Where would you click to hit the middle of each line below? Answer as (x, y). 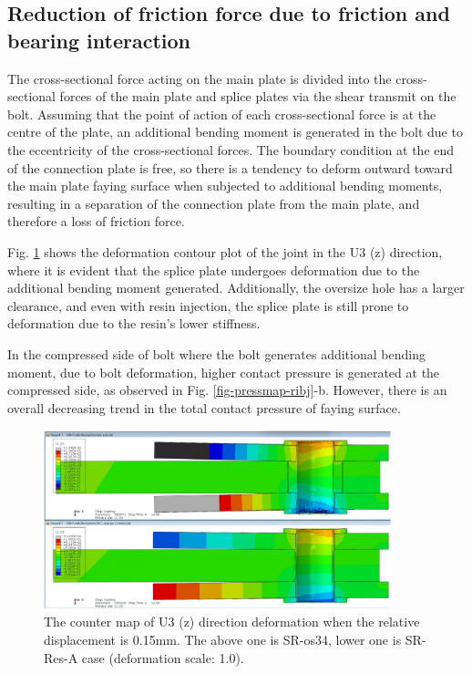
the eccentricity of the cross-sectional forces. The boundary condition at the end (231, 149)
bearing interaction (99, 40)
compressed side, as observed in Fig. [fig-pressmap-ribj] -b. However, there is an (227, 390)
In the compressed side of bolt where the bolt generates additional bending (216, 353)
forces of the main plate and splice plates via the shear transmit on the (258, 96)
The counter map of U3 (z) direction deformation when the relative (232, 622)
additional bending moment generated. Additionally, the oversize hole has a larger (236, 288)
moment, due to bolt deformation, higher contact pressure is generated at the (224, 372)
